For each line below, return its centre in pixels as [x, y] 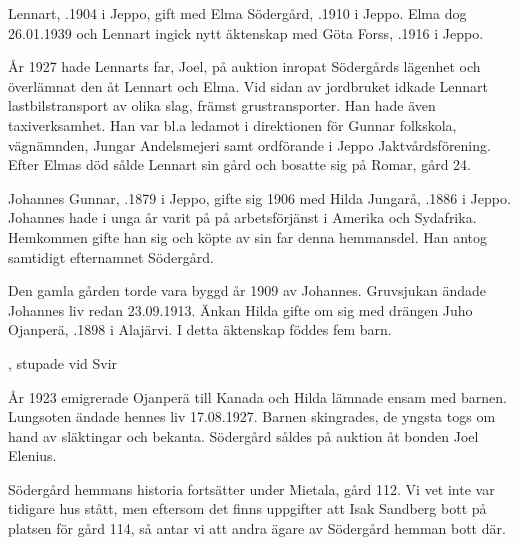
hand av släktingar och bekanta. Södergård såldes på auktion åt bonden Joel [243, 435]
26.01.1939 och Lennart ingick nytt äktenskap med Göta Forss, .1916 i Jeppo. [246, 32]
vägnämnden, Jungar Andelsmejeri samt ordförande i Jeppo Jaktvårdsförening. [249, 144]
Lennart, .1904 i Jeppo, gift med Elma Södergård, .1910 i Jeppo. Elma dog [237, 13]
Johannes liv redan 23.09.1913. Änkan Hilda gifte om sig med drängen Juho [240, 309]
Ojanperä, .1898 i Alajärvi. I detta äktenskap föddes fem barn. [200, 329]
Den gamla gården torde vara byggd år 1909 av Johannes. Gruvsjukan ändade [247, 290]
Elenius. [32, 455]
